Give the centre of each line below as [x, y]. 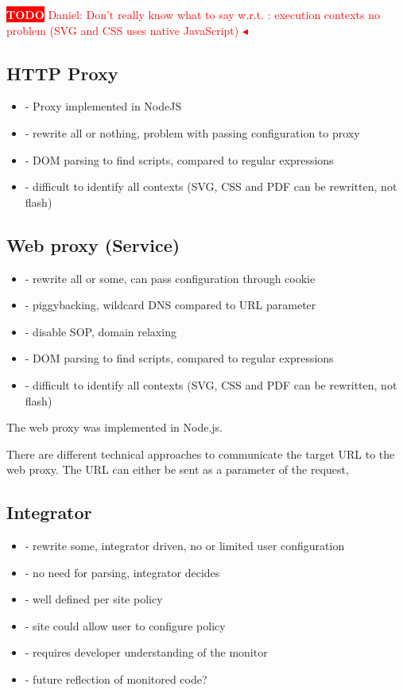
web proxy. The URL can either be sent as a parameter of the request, [178, 469]
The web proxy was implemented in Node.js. [115, 427]
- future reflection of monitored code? [116, 679]
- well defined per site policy [94, 599]
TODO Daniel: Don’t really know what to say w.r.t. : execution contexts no [193, 14]
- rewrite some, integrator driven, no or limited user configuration [185, 546]
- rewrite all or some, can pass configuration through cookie [170, 278]
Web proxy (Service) [93, 244]
